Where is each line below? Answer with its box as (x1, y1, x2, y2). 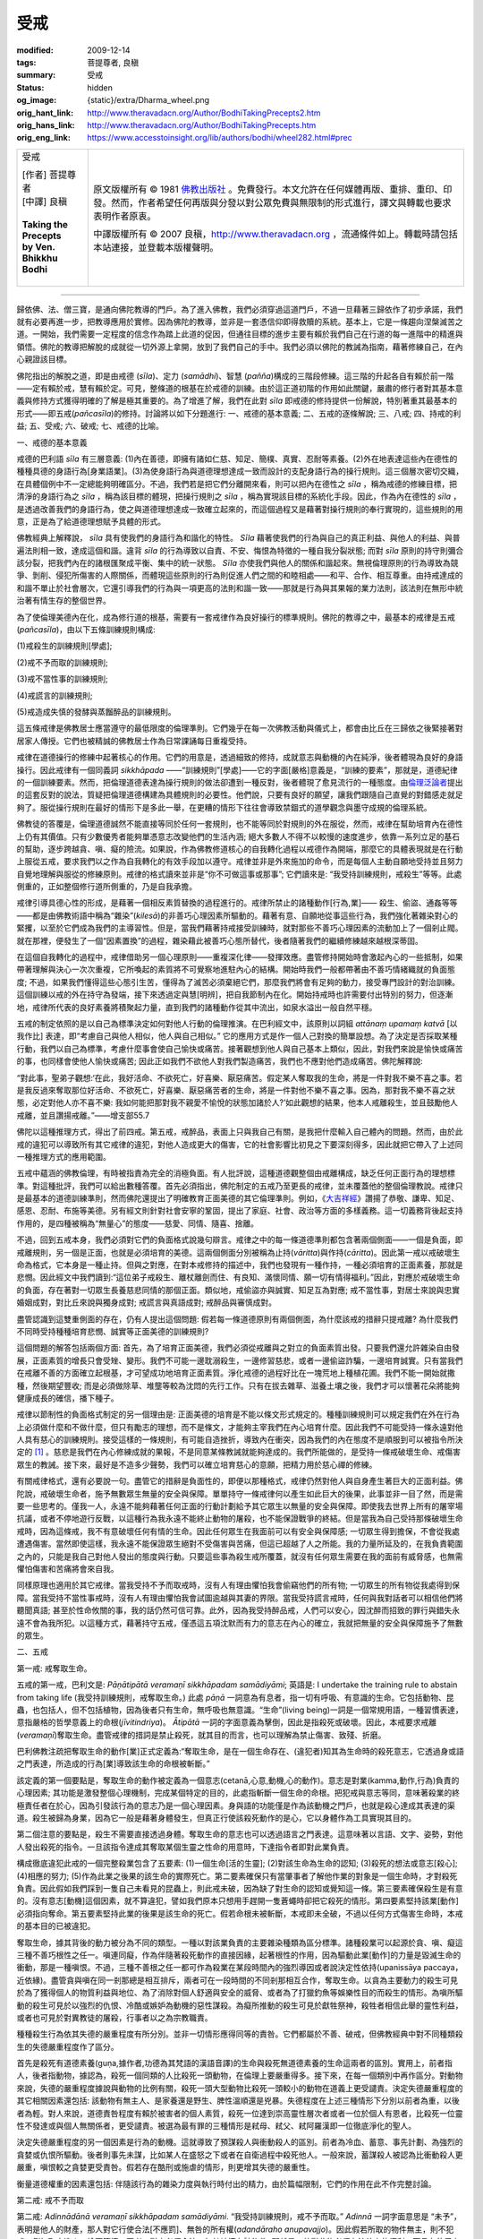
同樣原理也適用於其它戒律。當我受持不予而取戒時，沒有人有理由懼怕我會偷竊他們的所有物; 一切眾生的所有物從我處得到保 (16, 1580, 461, 1591)
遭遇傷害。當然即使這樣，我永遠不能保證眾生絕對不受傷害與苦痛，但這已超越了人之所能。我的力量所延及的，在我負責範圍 (16, 1539, 463, 1549)
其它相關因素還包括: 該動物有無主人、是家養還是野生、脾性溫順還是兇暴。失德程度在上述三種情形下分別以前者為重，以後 (16, 2096, 460, 2106)
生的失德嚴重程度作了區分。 (16, 2041, 119, 2052)
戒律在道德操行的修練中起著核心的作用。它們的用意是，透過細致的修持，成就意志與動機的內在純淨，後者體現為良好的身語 (16, 752, 463, 763)
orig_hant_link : (16, 107, 74, 118)
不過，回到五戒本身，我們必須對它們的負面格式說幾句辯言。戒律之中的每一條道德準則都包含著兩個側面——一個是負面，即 (16, 1234, 463, 1245)
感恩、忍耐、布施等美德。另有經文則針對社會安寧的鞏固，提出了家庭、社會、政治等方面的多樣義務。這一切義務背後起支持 (16, 1205, 463, 1216)
